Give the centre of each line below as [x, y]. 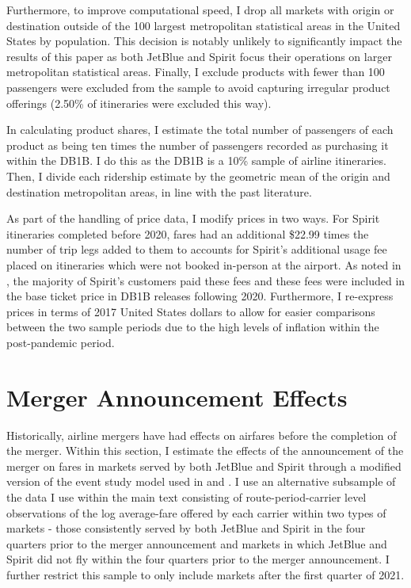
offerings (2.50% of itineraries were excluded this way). [139, 103]
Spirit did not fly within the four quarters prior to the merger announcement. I [198, 559]
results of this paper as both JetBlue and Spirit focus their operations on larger [199, 56]
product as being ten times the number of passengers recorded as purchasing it [198, 145]
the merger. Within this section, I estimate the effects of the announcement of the [205, 451]
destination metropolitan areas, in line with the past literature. [159, 191]
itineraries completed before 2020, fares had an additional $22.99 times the [188, 233]
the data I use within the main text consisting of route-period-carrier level [186, 496]
